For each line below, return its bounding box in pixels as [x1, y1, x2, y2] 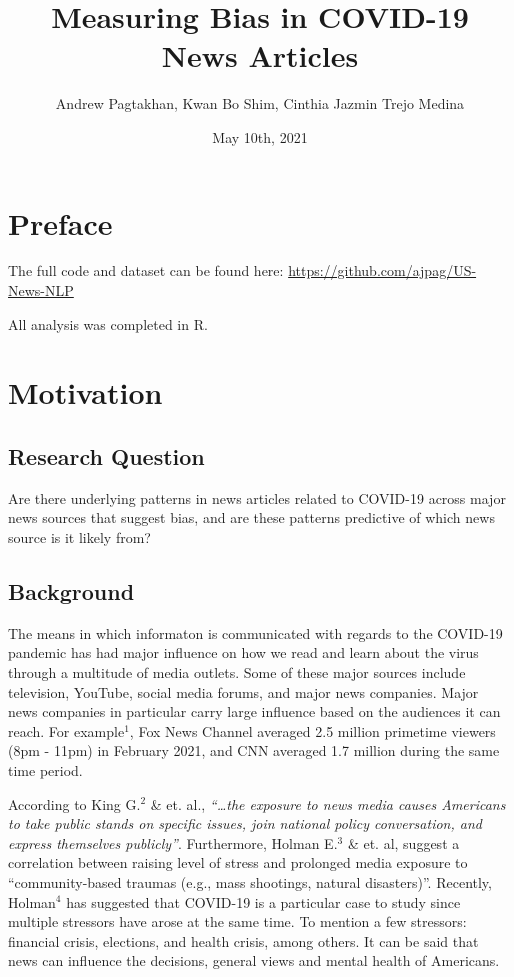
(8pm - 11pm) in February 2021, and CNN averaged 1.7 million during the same [8, 740, 500, 761]
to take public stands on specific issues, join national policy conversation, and [8, 813, 482, 834]
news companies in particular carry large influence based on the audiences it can [8, 701, 501, 722]
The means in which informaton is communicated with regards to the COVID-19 [8, 622, 503, 643]
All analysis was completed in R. [8, 313, 208, 334]
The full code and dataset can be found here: [8, 260, 284, 281]
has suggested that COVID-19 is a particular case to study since [66, 891, 461, 912]
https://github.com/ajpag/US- [288, 260, 477, 281]
